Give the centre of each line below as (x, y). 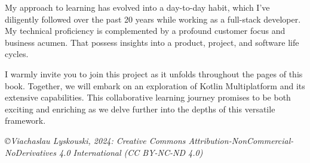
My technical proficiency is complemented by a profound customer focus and (145, 31)
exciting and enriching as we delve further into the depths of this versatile (140, 109)
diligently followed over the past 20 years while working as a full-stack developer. (153, 19)
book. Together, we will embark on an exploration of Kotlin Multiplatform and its (155, 85)
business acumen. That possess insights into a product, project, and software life (152, 42)
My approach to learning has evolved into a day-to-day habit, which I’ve (137, 7)
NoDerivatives (30, 152)
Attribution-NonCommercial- (241, 140)
